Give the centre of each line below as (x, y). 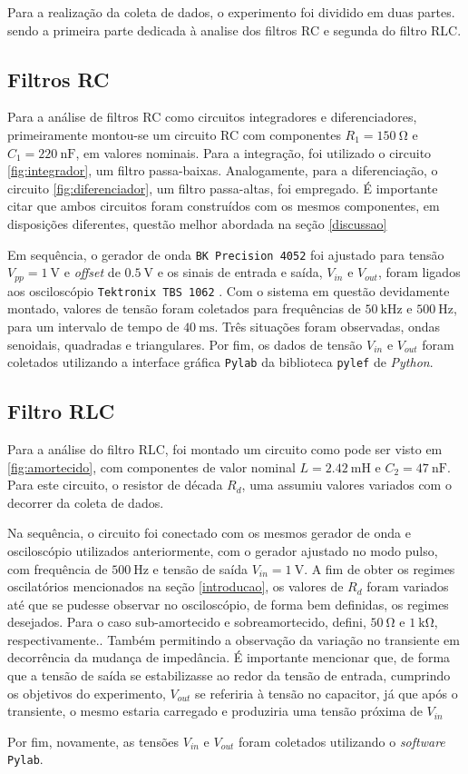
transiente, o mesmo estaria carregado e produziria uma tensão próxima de (215, 711)
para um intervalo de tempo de (93, 326)
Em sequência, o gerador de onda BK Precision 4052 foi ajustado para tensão (226, 254)
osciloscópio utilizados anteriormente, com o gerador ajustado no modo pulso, (223, 550)
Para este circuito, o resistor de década (115, 485)
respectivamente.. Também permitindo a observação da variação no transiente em (234, 639)
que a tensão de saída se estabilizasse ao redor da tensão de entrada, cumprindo (229, 675)
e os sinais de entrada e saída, (240, 272)
